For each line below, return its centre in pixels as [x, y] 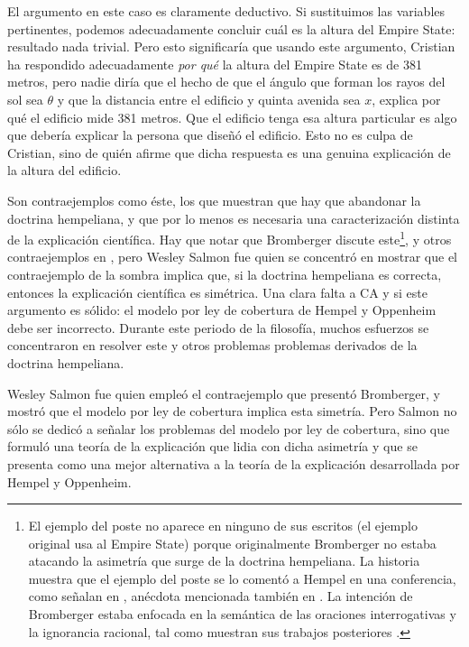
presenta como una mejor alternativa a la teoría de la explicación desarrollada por [234, 463]
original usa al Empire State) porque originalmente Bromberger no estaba [232, 543]
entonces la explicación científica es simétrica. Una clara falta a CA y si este [217, 292]
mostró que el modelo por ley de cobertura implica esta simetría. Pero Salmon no [232, 411]
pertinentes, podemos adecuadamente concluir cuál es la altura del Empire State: [231, 28]
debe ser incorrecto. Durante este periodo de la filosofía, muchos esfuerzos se [218, 327]
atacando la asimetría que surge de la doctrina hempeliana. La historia [224, 561]
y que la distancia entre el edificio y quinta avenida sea [209, 99]
